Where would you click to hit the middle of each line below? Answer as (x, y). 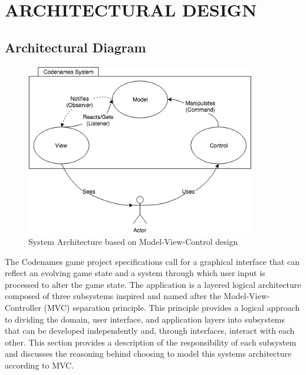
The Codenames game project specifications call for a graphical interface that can (152, 261)
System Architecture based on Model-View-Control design (133, 242)
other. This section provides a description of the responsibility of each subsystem (151, 342)
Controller (23, 307)
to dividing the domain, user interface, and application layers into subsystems (145, 319)
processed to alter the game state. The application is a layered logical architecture (153, 284)
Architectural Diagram (75, 47)
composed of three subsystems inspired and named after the (113, 296)
